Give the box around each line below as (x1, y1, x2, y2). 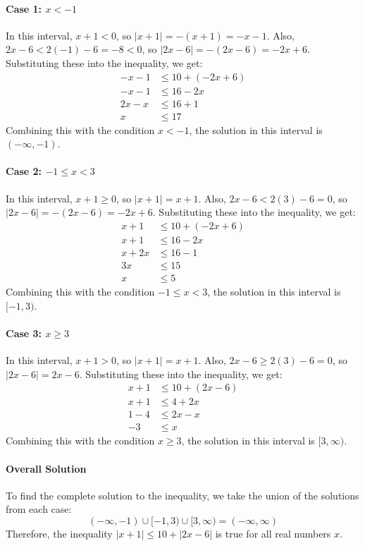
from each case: (6, 502, 72, 516)
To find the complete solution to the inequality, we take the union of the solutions (6, 487, 359, 502)
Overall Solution (6, 461, 87, 475)
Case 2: (6, 164, 42, 178)
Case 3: (6, 325, 42, 340)
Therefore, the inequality (6, 526, 113, 540)
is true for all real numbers (215, 526, 331, 540)
